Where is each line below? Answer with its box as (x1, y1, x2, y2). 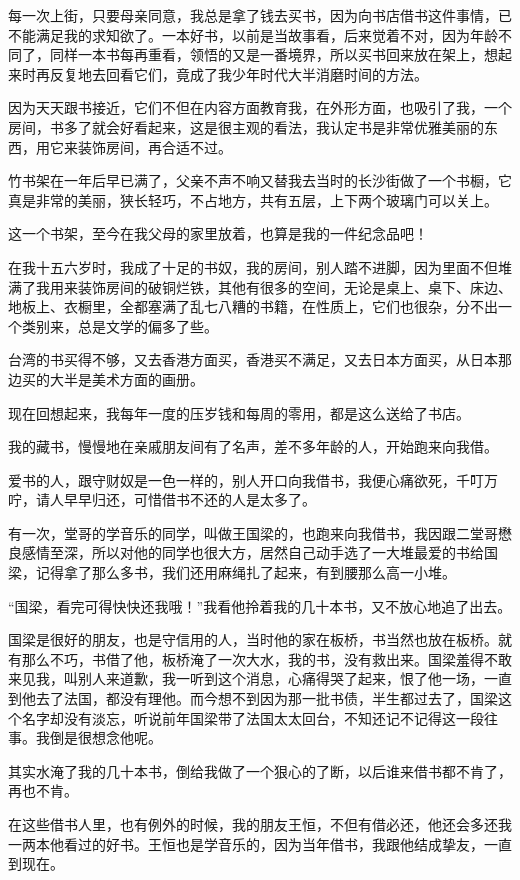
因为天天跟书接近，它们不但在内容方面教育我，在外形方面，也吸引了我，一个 (8, 97, 512, 118)
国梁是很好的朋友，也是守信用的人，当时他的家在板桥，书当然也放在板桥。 (8, 629, 498, 650)
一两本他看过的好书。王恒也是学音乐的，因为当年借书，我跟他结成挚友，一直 (8, 833, 512, 854)
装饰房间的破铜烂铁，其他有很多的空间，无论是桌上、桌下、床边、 (77, 276, 512, 297)
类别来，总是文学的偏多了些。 (21, 315, 218, 336)
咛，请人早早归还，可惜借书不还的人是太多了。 (8, 489, 316, 510)
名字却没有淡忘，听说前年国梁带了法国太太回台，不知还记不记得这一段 (21, 707, 484, 728)
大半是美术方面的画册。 (49, 368, 204, 389)
